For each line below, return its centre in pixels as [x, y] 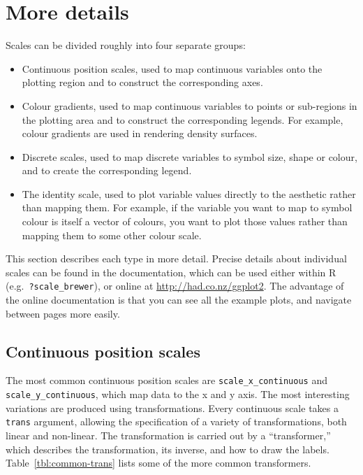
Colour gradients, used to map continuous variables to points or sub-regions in [190, 105]
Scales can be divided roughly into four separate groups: [126, 45]
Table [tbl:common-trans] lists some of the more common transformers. [158, 463]
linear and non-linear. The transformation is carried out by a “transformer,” [168, 435]
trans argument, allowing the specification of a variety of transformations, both [176, 421]
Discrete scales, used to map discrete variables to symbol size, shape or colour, [190, 156]
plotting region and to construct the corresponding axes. [142, 82]
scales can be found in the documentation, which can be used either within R [171, 272]
